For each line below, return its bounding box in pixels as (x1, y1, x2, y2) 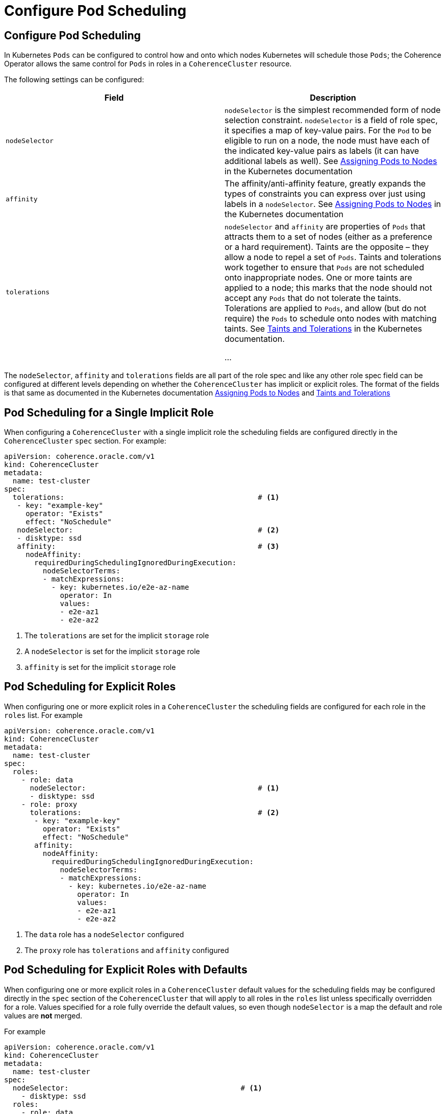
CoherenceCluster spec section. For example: (4, 436, 166, 446)
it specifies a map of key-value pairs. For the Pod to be (225, 125, 432, 136)
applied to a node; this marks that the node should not (225, 283, 432, 293)
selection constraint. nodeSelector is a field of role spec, (225, 115, 438, 126)
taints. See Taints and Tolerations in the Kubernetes (225, 323, 422, 334)
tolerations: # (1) (12, 493, 280, 502)
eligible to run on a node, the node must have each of (225, 135, 430, 146)
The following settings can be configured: (4, 75, 144, 84)
